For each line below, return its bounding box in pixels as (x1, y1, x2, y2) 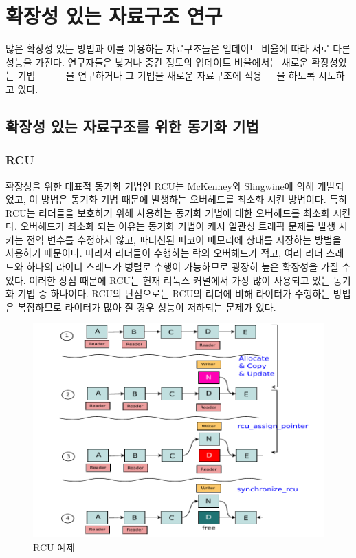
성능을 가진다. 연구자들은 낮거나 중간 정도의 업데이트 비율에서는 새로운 (5, 54, 309, 69)
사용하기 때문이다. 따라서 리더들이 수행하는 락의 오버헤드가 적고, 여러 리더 (5, 246, 323, 260)
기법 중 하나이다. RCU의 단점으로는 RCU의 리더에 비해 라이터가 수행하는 (17, 286, 331, 301)
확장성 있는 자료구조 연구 (5, 1, 223, 30)
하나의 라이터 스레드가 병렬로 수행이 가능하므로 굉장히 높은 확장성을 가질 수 (26, 259, 351, 274)
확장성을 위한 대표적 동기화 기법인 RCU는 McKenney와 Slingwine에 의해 (5, 178, 315, 193)
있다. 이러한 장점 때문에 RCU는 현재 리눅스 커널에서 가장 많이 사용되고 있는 (5, 272, 331, 287)
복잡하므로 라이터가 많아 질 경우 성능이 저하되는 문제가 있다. (17, 299, 276, 314)
